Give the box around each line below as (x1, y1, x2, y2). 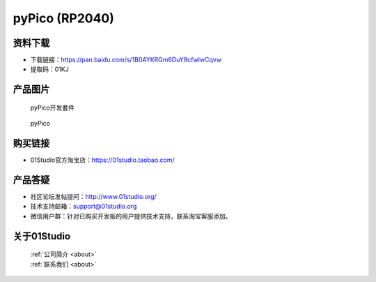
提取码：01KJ (30, 65, 69, 73)
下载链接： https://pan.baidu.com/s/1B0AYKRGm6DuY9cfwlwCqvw (30, 56, 222, 64)
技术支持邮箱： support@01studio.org (30, 202, 137, 211)
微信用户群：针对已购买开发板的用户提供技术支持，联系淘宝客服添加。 (30, 211, 232, 220)
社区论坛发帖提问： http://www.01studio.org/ (30, 193, 157, 201)
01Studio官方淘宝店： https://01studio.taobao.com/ (30, 156, 175, 164)
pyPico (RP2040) (13, 10, 115, 26)
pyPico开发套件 (30, 103, 75, 112)
